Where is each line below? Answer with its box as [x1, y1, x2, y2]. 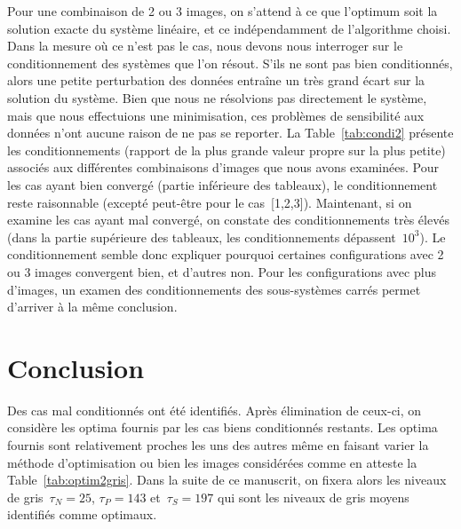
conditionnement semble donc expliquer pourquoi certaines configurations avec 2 [7, 245, 444, 264]
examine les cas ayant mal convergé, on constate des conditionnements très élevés [7, 210, 449, 229]
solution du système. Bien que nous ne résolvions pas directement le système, [7, 88, 427, 107]
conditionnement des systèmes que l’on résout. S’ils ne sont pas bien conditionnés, [7, 53, 453, 72]
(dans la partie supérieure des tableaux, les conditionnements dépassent [7, 227, 396, 246]
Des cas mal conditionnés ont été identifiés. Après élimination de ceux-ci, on [7, 400, 422, 419]
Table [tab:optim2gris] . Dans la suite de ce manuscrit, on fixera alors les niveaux [7, 470, 447, 489]
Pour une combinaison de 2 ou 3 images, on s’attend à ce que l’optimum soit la [7, 2, 438, 20]
